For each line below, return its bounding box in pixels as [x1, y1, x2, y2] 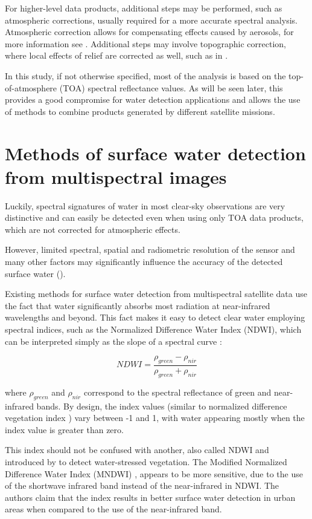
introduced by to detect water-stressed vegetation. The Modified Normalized [5, 455, 287, 468]
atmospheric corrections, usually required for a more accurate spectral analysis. [5, 13, 298, 26]
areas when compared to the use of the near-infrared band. [5, 503, 222, 515]
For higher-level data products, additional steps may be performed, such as [5, 2, 282, 14]
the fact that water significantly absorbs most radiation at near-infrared [5, 299, 270, 312]
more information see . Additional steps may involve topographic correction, [5, 37, 286, 50]
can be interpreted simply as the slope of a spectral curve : [5, 335, 222, 347]
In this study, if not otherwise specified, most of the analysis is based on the [5, 69, 286, 82]
